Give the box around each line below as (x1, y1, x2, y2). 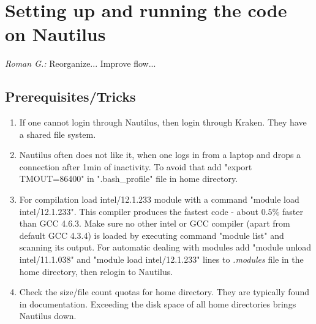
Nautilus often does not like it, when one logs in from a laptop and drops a (19, 148, 301, 161)
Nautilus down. (19, 309, 77, 322)
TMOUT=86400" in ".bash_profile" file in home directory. (19, 172, 238, 185)
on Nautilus (5, 21, 106, 47)
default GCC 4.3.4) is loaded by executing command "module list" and (19, 228, 284, 241)
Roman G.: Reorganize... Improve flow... (5, 57, 156, 70)
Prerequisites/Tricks (5, 87, 136, 106)
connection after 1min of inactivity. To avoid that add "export (19, 160, 252, 173)
